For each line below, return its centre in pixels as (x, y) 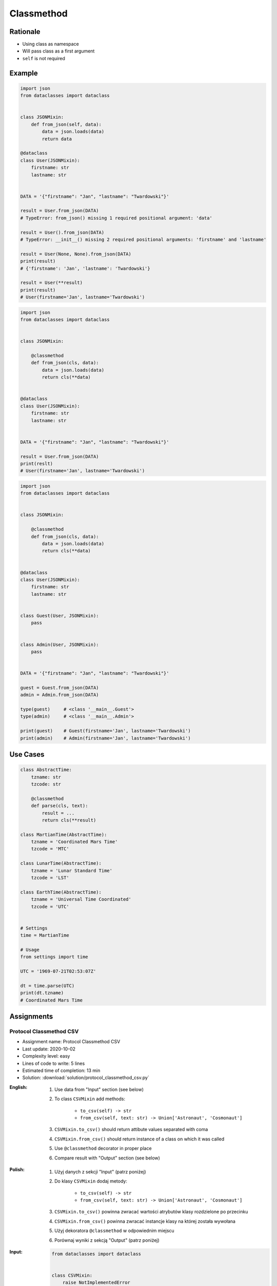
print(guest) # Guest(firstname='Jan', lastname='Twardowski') (105, 731)
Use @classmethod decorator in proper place (103, 1148)
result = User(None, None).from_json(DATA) (76, 254)
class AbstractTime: (46, 770)
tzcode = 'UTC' (50, 906)
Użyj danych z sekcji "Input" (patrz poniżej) (100, 1172)
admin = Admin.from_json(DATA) (60, 695)
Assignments (31, 1017)
